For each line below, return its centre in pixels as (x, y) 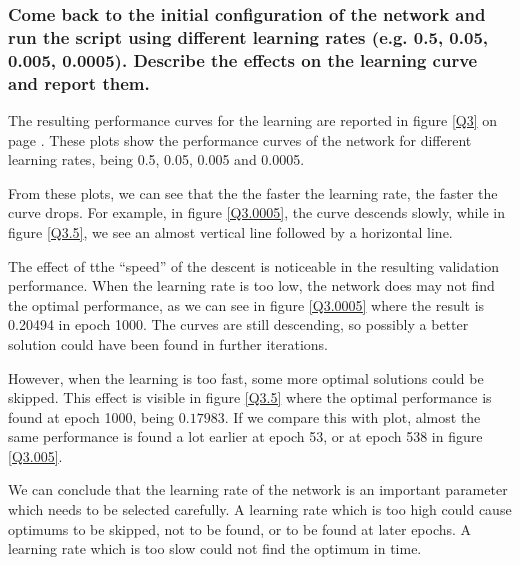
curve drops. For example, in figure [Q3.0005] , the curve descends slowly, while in (256, 212)
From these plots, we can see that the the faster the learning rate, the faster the (253, 192)
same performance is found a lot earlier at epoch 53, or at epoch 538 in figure (245, 436)
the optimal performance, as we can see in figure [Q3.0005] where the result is (246, 304)
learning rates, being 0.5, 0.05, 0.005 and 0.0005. (156, 159)
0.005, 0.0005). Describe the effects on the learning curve (243, 59)
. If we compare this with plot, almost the (352, 416)
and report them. (79, 82)
